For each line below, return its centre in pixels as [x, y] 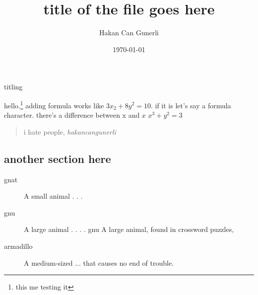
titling [13, 87]
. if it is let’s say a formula [191, 105]
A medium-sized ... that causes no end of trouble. [99, 262]
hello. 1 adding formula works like [54, 104]
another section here [58, 158]
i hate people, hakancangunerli [70, 131]
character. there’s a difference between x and [72, 115]
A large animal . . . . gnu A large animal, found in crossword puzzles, [129, 229]
